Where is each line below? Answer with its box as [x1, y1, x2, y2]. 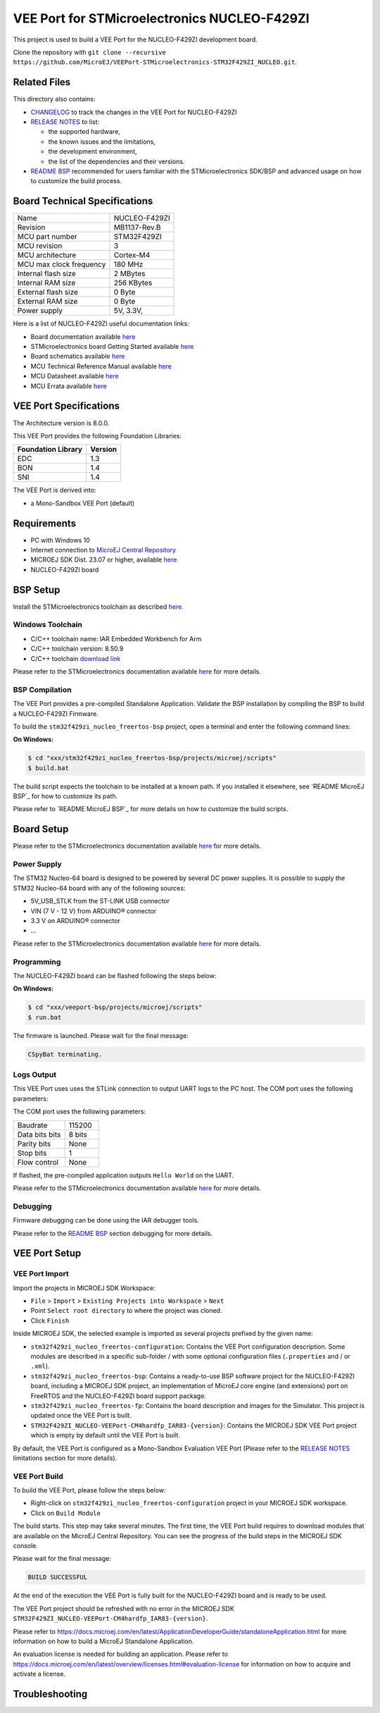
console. [13, 1542, 39, 1550]
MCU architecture [17, 250, 77, 260]
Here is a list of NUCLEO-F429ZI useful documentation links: [13, 319, 189, 328]
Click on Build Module [30, 1509, 101, 1517]
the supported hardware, [48, 128, 121, 136]
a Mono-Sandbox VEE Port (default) [30, 499, 135, 507]
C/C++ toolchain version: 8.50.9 [30, 645, 124, 653]
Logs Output [13, 1070, 56, 1080]
